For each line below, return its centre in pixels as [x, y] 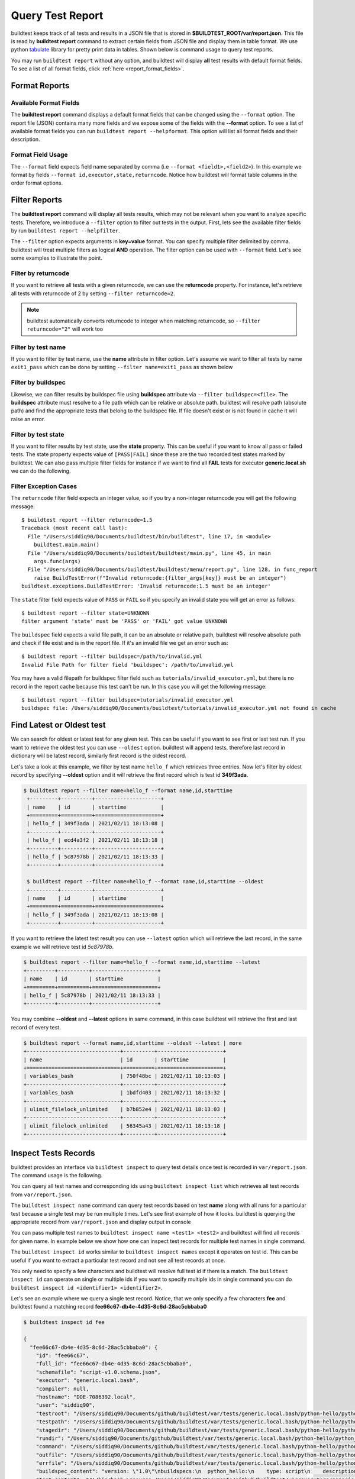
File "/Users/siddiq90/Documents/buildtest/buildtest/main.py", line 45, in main [149, 553]
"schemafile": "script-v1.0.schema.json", [98, 1372]
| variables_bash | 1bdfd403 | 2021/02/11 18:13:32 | [125, 1093]
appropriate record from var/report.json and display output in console [101, 1222]
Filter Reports [36, 200]
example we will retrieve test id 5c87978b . [62, 947]
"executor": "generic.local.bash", [87, 1380]
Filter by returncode [40, 273]
